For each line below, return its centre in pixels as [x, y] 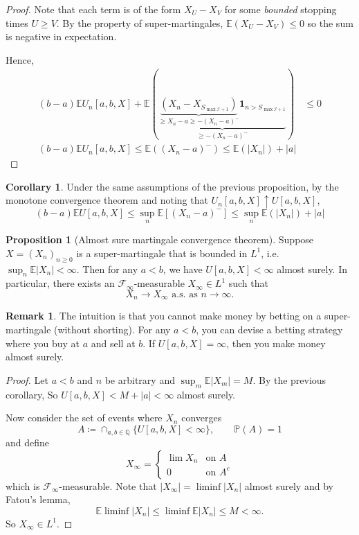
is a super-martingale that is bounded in [162, 253]
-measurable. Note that [108, 485]
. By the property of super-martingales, [140, 23]
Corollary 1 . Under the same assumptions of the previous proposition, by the [172, 186]
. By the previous [289, 379]
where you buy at [43, 343]
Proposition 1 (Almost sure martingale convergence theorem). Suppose [160, 239]
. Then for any [107, 269]
